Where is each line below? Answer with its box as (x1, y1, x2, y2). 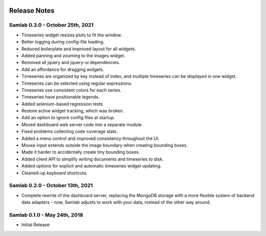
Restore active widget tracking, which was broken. (21, 108, 124, 114)
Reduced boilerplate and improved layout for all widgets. (21, 46, 136, 52)
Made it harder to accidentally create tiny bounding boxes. (21, 149, 140, 155)
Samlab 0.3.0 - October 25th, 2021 (9, 22, 94, 29)
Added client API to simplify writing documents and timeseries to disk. (21, 156, 164, 162)
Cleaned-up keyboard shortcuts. (21, 170, 88, 176)
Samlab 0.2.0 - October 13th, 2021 (9, 182, 93, 189)
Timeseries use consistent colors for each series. (21, 87, 122, 93)
